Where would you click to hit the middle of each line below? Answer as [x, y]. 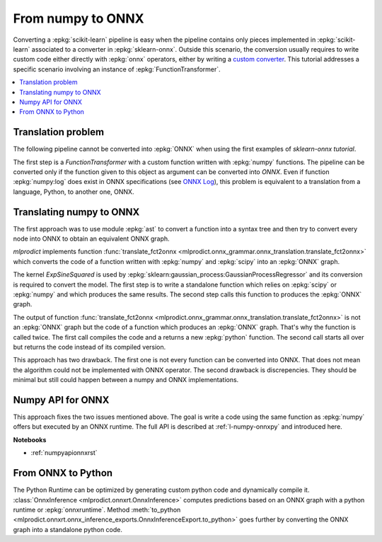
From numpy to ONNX [79, 18]
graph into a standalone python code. [68, 529]
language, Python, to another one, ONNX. [74, 192]
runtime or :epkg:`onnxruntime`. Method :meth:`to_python [97, 509]
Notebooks [30, 439]
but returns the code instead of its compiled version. [89, 347]
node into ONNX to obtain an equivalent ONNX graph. [91, 239]
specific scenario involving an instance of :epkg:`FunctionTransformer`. [117, 69]
